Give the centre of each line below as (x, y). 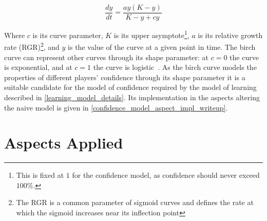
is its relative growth (230, 35)
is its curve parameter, (68, 35)
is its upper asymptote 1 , (151, 34)
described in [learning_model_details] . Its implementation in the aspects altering (132, 97)
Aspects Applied (64, 143)
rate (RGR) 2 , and (32, 46)
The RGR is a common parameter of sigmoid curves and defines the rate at (135, 202)
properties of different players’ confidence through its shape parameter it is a (125, 77)
